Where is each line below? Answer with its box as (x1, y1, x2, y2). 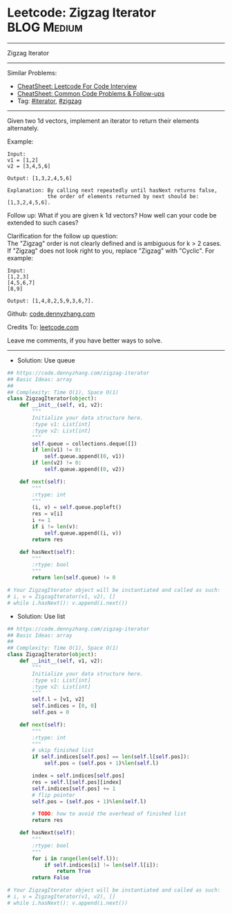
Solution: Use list (17, 612, 66, 620)
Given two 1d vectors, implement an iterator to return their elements (7, 116, 200, 125)
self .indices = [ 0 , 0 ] (32, 702, 97, 709)
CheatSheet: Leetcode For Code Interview (17, 81, 137, 90)
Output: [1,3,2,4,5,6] (7, 175, 72, 182)
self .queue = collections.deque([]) (32, 440, 137, 447)
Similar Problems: (7, 68, 57, 77)
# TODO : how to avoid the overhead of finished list (32, 810, 187, 818)
